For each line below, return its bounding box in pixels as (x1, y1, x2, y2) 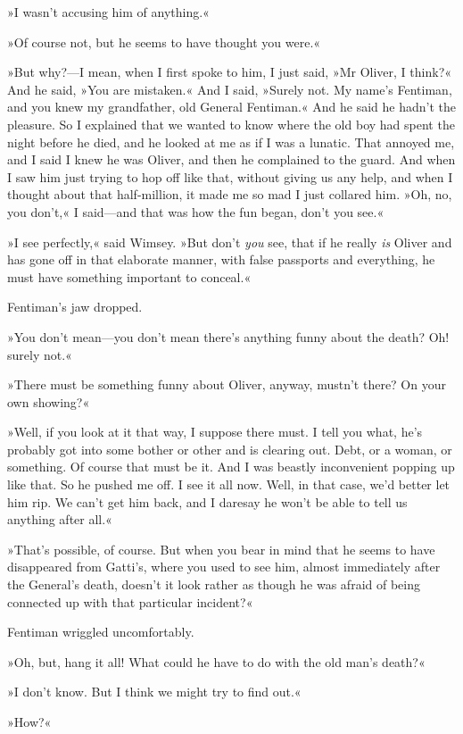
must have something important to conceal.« (7, 267, 252, 286)
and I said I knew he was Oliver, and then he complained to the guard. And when (7, 150, 456, 169)
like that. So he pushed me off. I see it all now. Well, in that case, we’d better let (7, 475, 451, 494)
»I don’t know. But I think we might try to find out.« (7, 682, 302, 701)
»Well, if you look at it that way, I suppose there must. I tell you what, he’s (7, 422, 423, 441)
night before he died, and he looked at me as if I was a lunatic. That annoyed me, (7, 132, 455, 151)
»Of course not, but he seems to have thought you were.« (7, 32, 321, 51)
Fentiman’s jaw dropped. (7, 297, 143, 316)
